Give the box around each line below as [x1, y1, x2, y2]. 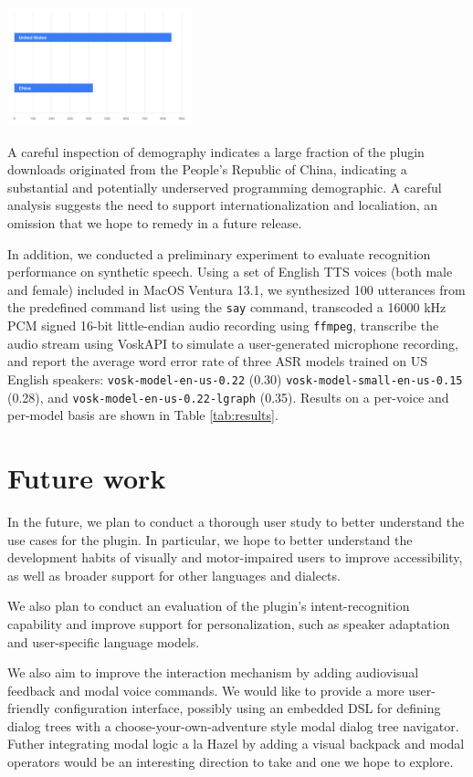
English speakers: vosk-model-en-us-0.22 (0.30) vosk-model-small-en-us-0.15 [7, 369, 463, 388]
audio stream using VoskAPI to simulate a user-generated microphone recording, [7, 333, 458, 352]
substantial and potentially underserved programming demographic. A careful [7, 177, 442, 196]
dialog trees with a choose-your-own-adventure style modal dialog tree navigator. [7, 716, 459, 735]
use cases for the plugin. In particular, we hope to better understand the [7, 530, 413, 549]
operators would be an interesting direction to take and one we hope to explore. [7, 752, 454, 772]
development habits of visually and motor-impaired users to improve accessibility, [7, 548, 463, 567]
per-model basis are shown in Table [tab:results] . [7, 405, 279, 425]
